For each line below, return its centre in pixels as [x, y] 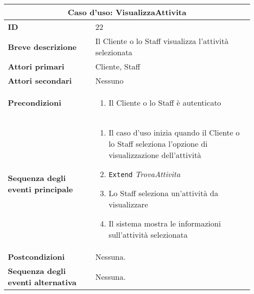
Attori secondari [40, 80]
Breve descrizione [42, 46]
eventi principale [41, 189]
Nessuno [109, 80]
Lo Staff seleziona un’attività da [163, 193]
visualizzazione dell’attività [155, 155]
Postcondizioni [36, 257]
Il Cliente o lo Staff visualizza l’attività [162, 41]
